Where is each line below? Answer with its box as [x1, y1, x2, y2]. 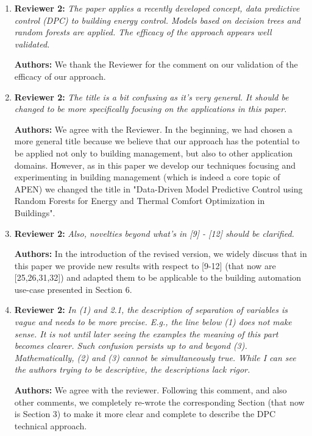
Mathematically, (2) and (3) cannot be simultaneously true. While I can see [14, 351, 296, 364]
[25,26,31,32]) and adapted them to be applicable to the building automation [14, 271, 302, 284]
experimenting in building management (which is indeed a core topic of [14, 171, 280, 183]
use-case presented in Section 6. [14, 283, 132, 295]
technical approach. [14, 419, 87, 432]
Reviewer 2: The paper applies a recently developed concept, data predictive [14, 2, 300, 14]
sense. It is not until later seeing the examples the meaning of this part [14, 327, 278, 340]
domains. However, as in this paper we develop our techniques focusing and [14, 158, 296, 171]
